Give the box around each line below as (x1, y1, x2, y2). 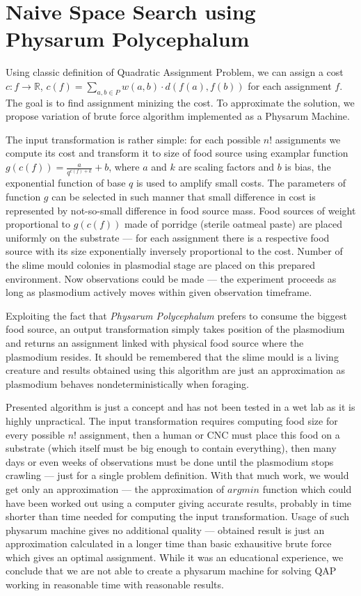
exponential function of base (6, 175, 126, 190)
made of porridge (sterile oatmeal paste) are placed (124, 217, 342, 231)
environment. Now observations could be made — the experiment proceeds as (6, 271, 337, 285)
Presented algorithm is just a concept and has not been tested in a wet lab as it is (6, 400, 355, 414)
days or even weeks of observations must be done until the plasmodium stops (6, 454, 334, 469)
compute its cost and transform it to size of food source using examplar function (6, 146, 348, 160)
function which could (262, 481, 352, 496)
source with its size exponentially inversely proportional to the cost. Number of (6, 244, 343, 258)
